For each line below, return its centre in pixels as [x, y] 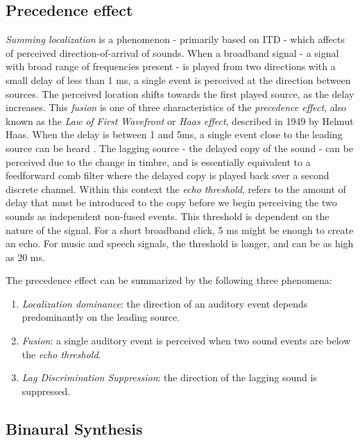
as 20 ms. [25, 257]
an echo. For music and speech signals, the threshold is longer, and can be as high [180, 243]
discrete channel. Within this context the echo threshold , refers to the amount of [176, 189]
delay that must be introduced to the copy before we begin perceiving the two [171, 202]
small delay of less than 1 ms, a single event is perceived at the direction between [178, 80]
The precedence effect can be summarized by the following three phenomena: [169, 280]
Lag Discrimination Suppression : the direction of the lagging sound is [169, 377]
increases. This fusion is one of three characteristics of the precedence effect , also [176, 107]
